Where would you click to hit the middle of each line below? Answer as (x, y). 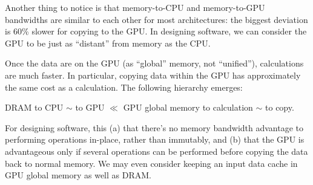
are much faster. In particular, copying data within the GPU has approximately (153, 75)
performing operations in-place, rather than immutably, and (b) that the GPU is (155, 139)
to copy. (280, 107)
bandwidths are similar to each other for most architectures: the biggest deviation (156, 19)
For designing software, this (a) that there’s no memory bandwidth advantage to (154, 127)
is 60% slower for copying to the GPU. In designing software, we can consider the (156, 31)
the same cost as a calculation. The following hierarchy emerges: (124, 87)
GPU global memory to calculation (188, 107)
